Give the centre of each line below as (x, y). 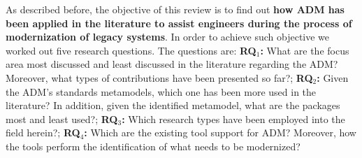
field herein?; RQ (43, 132)
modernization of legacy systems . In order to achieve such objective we (168, 37)
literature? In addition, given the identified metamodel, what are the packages (173, 105)
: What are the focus (305, 50)
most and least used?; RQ (62, 118)
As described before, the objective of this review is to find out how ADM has (175, 9)
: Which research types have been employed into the (233, 118)
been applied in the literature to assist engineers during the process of (179, 23)
